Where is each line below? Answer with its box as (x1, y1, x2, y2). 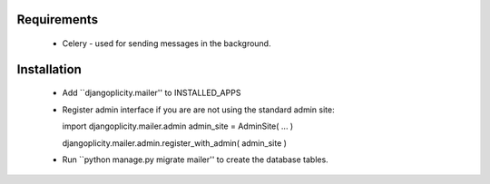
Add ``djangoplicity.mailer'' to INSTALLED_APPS (62, 87, 241, 99)
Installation (16, 62, 82, 77)
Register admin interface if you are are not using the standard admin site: (62, 104, 335, 115)
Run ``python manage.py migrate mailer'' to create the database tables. (62, 154, 328, 165)
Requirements (16, 12, 99, 27)
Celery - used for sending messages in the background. (62, 38, 271, 49)
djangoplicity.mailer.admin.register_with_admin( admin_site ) (62, 137, 288, 149)
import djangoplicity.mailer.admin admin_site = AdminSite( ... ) (62, 121, 294, 131)
